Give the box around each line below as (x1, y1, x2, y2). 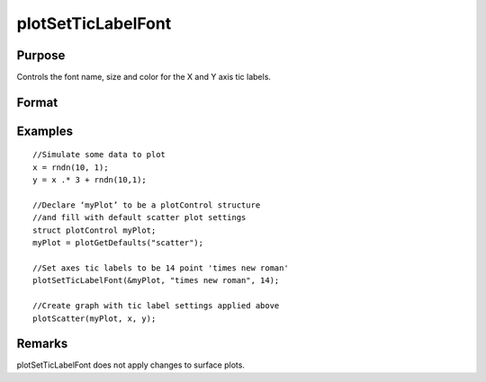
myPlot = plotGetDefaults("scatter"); (32, 238, 204, 248)
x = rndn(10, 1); (32, 162, 109, 173)
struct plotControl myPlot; (32, 225, 157, 235)
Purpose (16, 48, 66, 63)
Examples (16, 123, 74, 138)
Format (16, 94, 58, 110)
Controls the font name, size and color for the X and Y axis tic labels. (16, 72, 272, 83)
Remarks (16, 336, 68, 351)
